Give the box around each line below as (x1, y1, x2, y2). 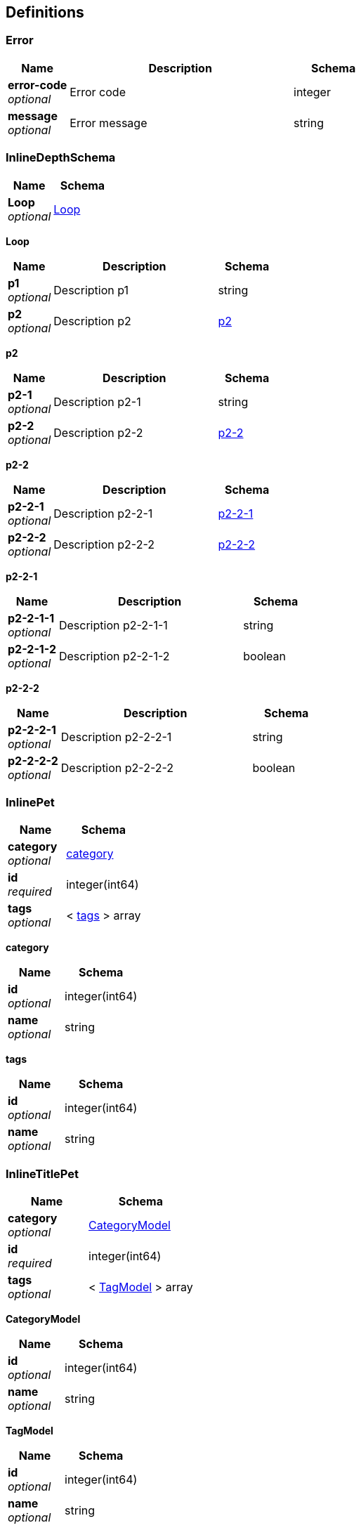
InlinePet (6, 795, 55, 809)
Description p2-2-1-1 (58, 617, 168, 632)
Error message (70, 115, 147, 130)
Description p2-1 (53, 394, 141, 409)
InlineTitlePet (6, 1166, 79, 1181)
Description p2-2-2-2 (60, 760, 174, 775)
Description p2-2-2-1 (60, 729, 172, 744)
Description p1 (53, 282, 129, 297)
